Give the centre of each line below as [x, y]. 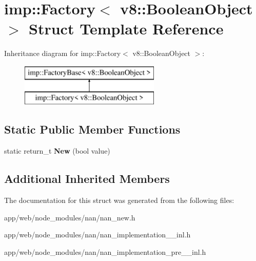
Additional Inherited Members [87, 179]
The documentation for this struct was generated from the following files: [119, 200]
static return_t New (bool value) [57, 151]
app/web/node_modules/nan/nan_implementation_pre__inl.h [105, 251]
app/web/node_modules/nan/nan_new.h [70, 217]
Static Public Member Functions [92, 129]
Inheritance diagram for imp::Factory [63, 53]
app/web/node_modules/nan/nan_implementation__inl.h [97, 235]
